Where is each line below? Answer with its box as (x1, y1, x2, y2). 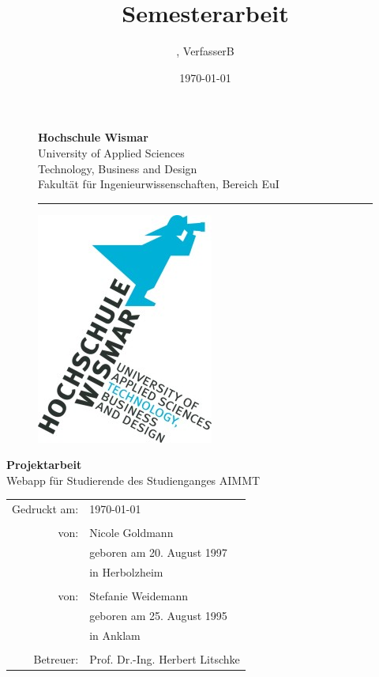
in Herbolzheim (89, 564, 163, 580)
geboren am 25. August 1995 (89, 607, 227, 623)
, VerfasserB (176, 43, 235, 59)
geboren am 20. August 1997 (89, 544, 227, 561)
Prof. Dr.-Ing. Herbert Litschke (89, 650, 240, 667)
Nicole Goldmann (89, 524, 174, 541)
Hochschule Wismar (38, 129, 148, 146)
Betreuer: (33, 650, 79, 667)
